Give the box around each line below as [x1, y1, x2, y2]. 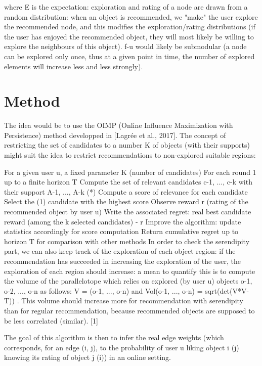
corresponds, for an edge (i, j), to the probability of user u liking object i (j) [4, 342, 239, 352]
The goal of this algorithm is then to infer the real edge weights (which [4, 332, 224, 343]
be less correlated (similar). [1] [4, 315, 98, 326]
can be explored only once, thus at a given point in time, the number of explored [4, 51, 255, 61]
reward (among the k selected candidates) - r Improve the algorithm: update [4, 216, 241, 226]
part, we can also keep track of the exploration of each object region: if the [4, 246, 236, 256]
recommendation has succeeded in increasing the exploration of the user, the [4, 256, 241, 266]
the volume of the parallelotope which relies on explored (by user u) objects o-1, [4, 276, 252, 286]
